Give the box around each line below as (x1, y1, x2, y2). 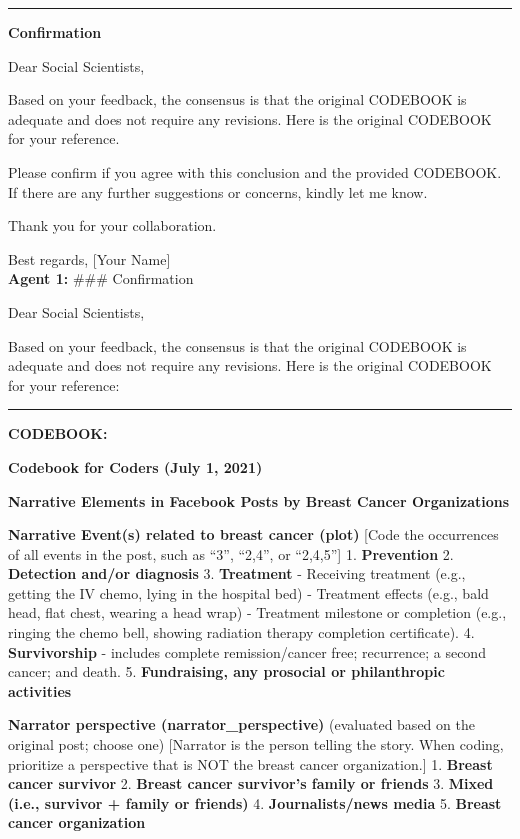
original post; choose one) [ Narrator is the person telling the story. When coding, (8, 734, 504, 755)
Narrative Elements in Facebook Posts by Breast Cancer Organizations (8, 490, 510, 511)
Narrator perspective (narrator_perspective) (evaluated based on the (8, 714, 475, 735)
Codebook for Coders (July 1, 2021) (8, 456, 263, 477)
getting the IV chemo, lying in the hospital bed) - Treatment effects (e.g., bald (8, 582, 489, 603)
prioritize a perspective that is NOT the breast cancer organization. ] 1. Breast (8, 753, 493, 774)
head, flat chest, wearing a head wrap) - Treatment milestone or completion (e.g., (8, 602, 507, 623)
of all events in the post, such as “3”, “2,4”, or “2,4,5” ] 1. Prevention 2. (8, 543, 454, 564)
